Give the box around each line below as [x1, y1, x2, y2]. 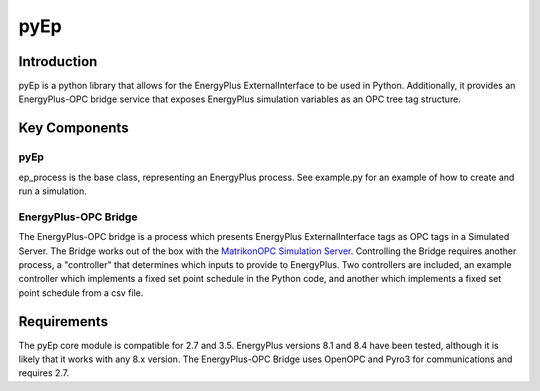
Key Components [18, 120, 129, 137]
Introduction [18, 53, 98, 70]
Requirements [18, 313, 109, 330]
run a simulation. [18, 185, 87, 197]
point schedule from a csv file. [18, 286, 144, 299]
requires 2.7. [18, 367, 70, 379]
